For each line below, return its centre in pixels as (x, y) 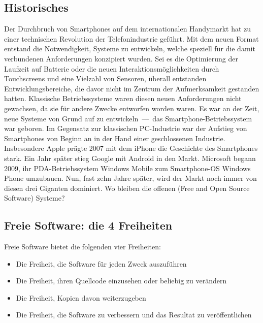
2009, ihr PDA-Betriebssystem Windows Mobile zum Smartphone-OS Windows (127, 168)
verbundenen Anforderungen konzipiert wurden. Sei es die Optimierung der (121, 58)
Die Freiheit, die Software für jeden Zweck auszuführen (101, 263)
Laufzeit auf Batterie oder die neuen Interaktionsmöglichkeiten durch (112, 68)
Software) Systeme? (35, 198)
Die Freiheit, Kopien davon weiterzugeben (81, 297)
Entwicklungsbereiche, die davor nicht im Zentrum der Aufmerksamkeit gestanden (132, 88)
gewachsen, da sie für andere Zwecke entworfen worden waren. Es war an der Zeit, (132, 108)
